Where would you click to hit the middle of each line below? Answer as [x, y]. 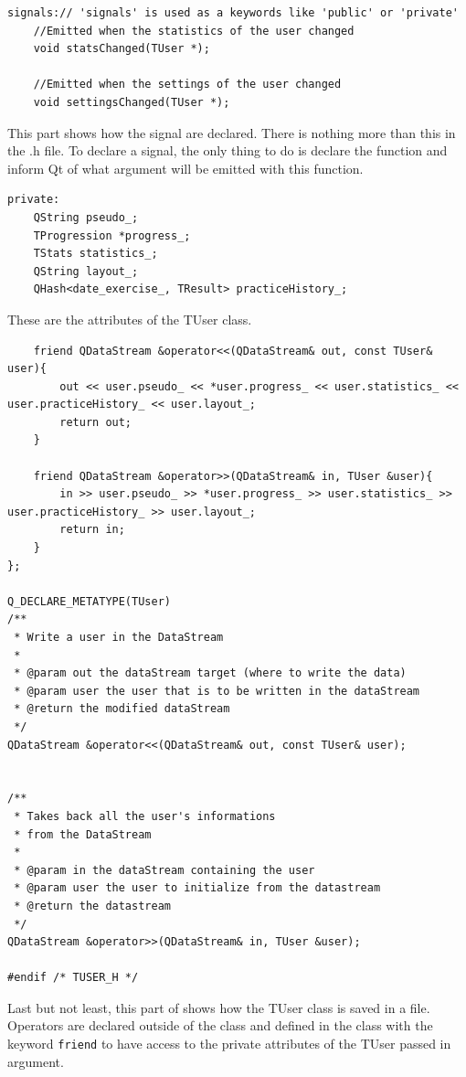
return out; [96, 422]
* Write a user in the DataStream [119, 637]
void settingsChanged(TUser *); [132, 102]
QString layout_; [86, 271]
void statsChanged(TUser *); [122, 49]
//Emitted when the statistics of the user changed [194, 31]
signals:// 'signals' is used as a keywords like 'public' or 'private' [233, 13]
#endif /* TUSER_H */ [73, 978]
